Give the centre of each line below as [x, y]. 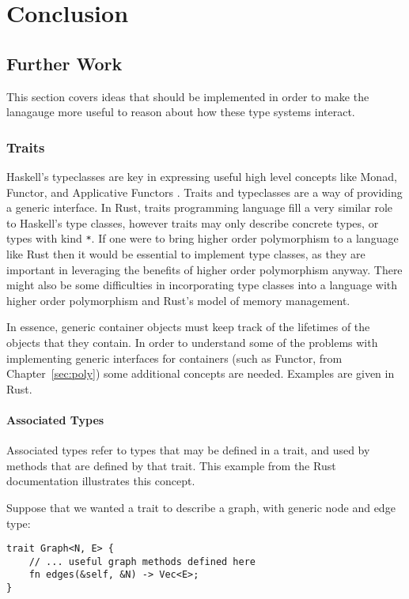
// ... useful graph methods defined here [142, 561]
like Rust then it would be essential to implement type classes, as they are [186, 254]
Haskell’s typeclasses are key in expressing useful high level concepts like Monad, [202, 176]
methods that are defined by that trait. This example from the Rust [171, 465]
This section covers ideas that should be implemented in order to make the [188, 96]
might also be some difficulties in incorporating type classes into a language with [202, 285]
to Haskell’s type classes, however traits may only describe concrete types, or [193, 222]
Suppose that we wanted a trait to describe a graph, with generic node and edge [201, 507]
